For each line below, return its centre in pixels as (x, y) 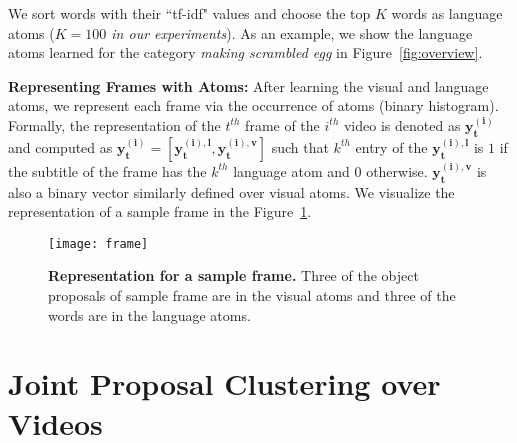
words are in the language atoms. (149, 314)
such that (300, 146)
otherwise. (397, 170)
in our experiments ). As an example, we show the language (292, 32)
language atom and (291, 170)
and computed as (60, 146)
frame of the (282, 124)
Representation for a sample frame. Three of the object (233, 275)
